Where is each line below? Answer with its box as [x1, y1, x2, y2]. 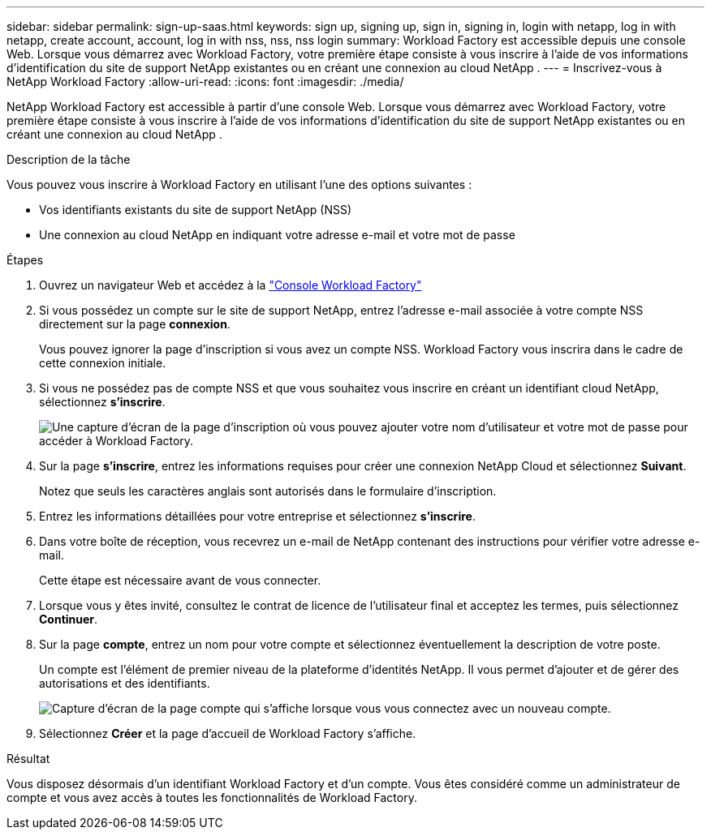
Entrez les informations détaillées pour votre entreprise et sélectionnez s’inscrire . [39, 509, 476, 523]
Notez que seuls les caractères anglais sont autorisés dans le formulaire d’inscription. [39, 484, 497, 498]
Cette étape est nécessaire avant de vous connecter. [39, 573, 321, 587]
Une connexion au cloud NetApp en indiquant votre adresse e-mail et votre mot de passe [39, 228, 515, 242]
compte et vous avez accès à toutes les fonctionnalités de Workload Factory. [6, 791, 417, 804]
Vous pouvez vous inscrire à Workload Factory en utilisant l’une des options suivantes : [6, 178, 472, 191]
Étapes [6, 253, 44, 267]
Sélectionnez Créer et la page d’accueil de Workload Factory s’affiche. [39, 727, 416, 740]
